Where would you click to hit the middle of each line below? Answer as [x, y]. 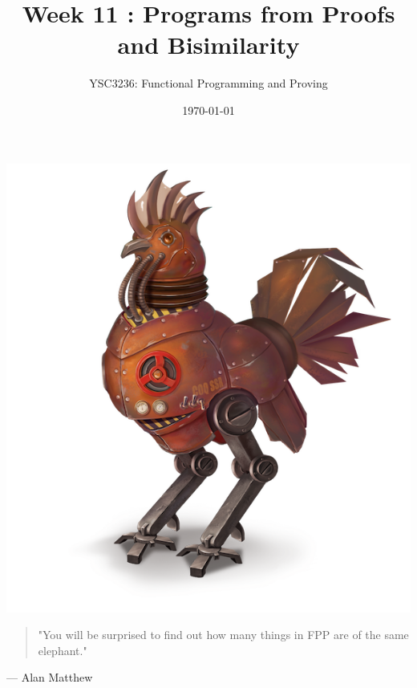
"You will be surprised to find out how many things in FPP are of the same [223, 635]
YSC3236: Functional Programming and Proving [208, 83]
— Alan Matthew [50, 677]
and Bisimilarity [208, 45]
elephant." [63, 650]
